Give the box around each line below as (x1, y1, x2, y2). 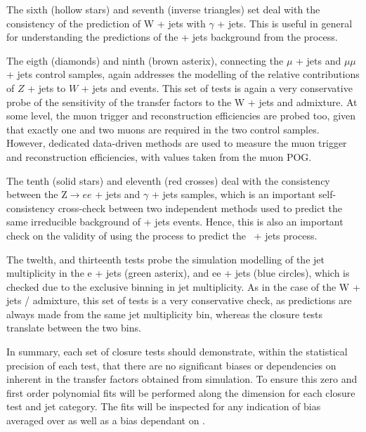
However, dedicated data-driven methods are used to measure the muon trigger (6, 136, 347, 150)
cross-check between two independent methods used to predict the (58, 200, 343, 215)
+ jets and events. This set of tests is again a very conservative (81, 80, 353, 95)
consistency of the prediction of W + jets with (6, 15, 206, 30)
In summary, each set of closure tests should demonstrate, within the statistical (6, 344, 348, 359)
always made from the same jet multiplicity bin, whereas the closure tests (6, 306, 323, 321)
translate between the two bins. (6, 320, 141, 335)
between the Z (6, 187, 67, 202)
